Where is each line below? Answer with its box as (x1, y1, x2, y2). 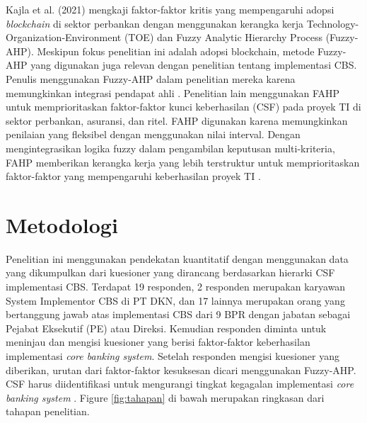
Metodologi (6, 210, 118, 239)
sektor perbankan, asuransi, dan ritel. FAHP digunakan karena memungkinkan (6, 113, 348, 128)
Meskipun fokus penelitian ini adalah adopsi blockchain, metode (37, 43, 315, 58)
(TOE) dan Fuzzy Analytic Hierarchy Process (124, 30, 322, 45)
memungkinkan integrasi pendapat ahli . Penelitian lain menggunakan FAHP (6, 85, 340, 100)
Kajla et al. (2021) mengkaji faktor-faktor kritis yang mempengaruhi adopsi (6, 2, 334, 16)
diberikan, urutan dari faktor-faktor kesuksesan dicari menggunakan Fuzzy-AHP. (6, 362, 356, 377)
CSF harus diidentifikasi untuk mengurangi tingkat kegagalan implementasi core (6, 376, 354, 391)
